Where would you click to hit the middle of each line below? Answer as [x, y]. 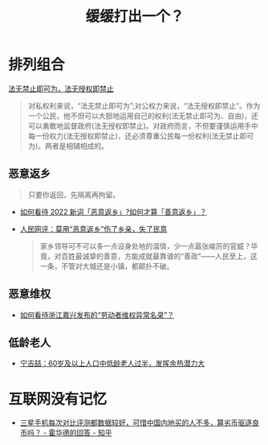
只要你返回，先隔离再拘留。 [74, 195]
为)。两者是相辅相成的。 [68, 146]
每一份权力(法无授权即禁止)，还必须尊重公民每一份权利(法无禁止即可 [141, 136]
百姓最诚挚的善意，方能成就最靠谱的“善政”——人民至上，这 [159, 256]
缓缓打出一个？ [135, 16]
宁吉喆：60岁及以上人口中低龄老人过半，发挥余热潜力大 [112, 364]
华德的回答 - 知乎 [84, 433]
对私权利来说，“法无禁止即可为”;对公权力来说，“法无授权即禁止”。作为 [144, 105]
